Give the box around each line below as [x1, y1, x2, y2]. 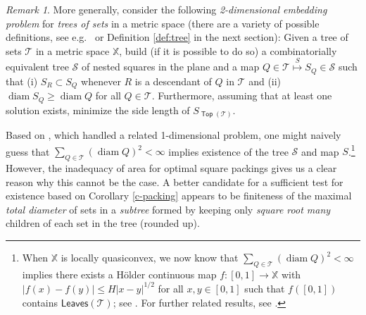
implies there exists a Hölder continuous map [22, 266, 217, 281]
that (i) [6, 73, 38, 88]
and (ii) [248, 73, 282, 88]
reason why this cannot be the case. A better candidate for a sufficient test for [6, 174, 343, 189]
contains [22, 295, 58, 309]
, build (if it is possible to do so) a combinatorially [119, 43, 337, 58]
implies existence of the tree [168, 144, 289, 159]
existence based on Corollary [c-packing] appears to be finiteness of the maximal [6, 188, 352, 203]
